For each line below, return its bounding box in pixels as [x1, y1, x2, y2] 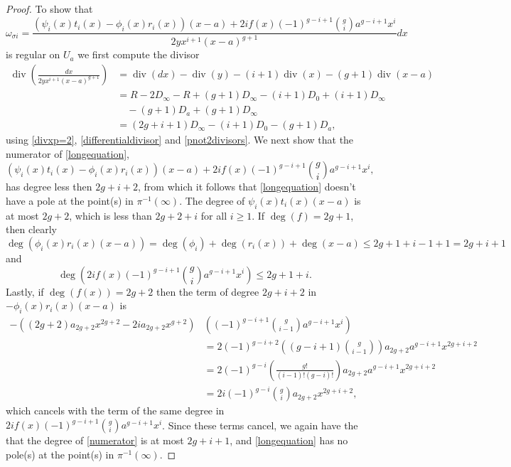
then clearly [6, 222, 57, 237]
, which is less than [69, 208, 152, 222]
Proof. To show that [6, 1, 93, 16]
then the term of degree [156, 284, 259, 299]
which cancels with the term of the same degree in [6, 403, 225, 418]
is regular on [6, 47, 60, 62]
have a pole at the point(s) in [6, 193, 134, 208]
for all [200, 208, 227, 222]
